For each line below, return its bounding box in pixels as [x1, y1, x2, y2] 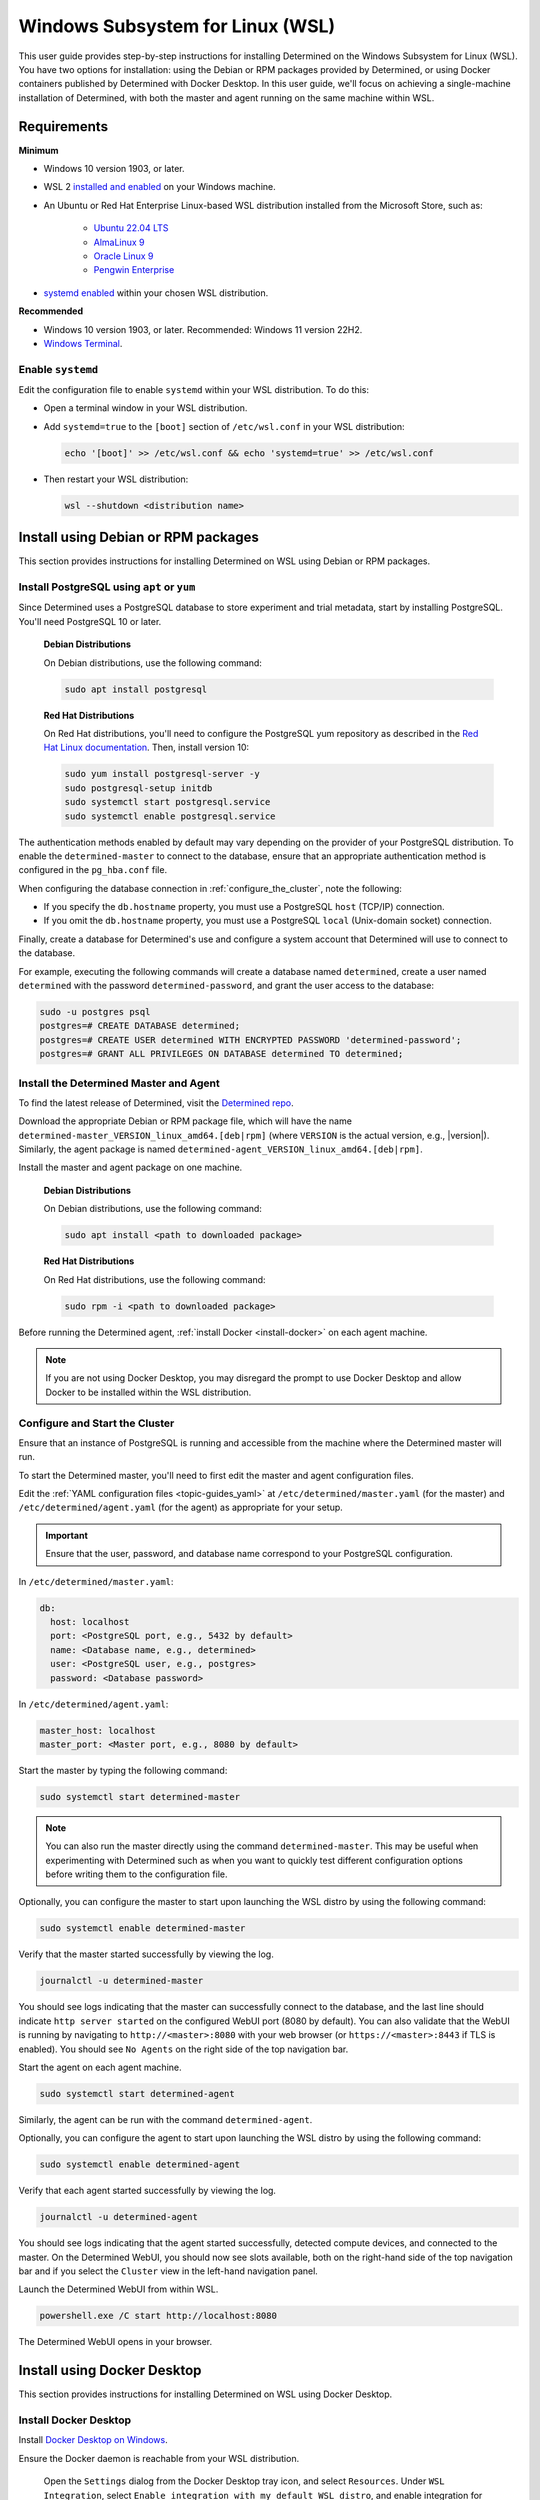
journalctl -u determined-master [39, 1975, 204, 1987]
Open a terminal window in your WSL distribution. [43, 402, 248, 414]
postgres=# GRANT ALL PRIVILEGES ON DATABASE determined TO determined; [39, 1048, 404, 1060]
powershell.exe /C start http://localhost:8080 [39, 2310, 277, 2322]
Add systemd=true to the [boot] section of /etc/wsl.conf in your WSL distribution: [43, 420, 405, 432]
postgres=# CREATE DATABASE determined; [39, 1020, 240, 1032]
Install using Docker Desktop [18, 2362, 202, 2379]
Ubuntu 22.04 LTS [93, 222, 169, 234]
